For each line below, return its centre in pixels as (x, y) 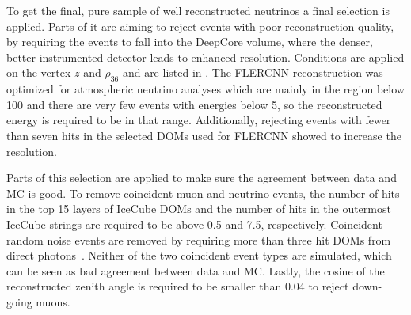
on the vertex (39, 72)
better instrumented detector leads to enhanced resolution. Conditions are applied (205, 57)
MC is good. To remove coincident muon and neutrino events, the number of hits (203, 193)
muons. (53, 301)
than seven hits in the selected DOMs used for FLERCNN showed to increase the (204, 135)
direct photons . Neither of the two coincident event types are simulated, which (199, 255)
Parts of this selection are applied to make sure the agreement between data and (202, 178)
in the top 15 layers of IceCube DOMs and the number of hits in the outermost (199, 209)
